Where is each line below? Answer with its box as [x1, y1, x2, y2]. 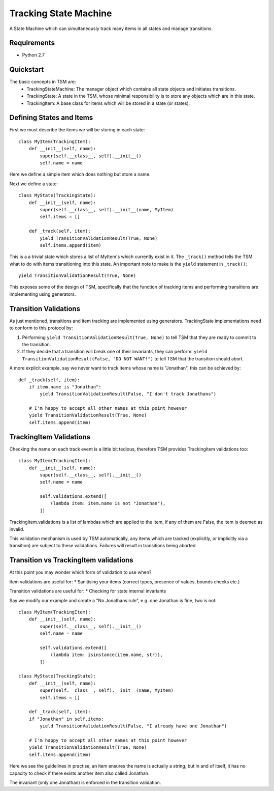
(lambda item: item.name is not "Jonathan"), [50, 500, 166, 506]
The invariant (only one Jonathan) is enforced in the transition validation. [9, 779, 161, 785]
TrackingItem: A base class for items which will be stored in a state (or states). [26, 100, 190, 106]
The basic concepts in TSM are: [9, 79, 76, 85]
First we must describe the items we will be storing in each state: [9, 127, 145, 133]
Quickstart [9, 65, 44, 74]
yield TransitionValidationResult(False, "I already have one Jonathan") [40, 723, 227, 729]
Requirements [9, 39, 55, 47]
